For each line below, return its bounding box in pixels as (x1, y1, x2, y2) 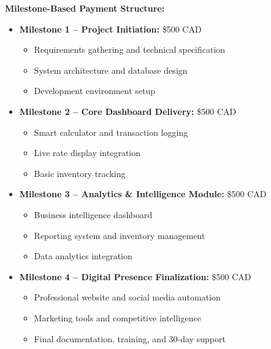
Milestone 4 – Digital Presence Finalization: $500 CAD (19, 270, 251, 283)
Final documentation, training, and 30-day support (34, 332, 226, 345)
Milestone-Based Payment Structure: (5, 2, 165, 14)
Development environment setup (34, 84, 156, 97)
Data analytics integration (34, 249, 132, 262)
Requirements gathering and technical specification (34, 43, 226, 56)
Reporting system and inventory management (34, 229, 205, 241)
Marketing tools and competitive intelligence (34, 311, 201, 324)
